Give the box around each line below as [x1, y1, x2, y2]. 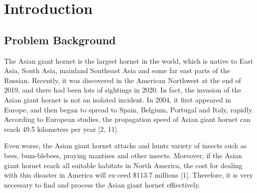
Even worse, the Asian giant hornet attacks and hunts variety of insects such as [4, 140, 247, 151]
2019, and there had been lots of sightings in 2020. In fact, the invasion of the [4, 85, 242, 95]
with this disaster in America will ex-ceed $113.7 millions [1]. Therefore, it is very [4, 170, 254, 180]
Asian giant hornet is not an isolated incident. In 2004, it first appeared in [4, 94, 232, 104]
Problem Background [4, 32, 116, 47]
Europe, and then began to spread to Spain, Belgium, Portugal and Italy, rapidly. [4, 104, 254, 114]
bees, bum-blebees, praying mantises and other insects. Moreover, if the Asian [4, 150, 243, 160]
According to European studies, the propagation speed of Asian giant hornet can [4, 114, 251, 124]
